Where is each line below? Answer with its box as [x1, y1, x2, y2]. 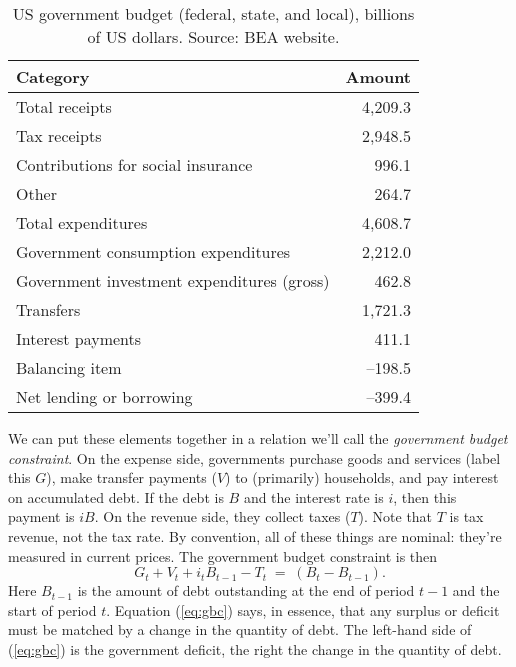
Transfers [16, 298, 81, 321]
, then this [393, 486, 457, 507]
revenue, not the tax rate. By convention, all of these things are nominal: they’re [8, 525, 502, 546]
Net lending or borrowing [16, 385, 193, 408]
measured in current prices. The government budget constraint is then [8, 545, 438, 566]
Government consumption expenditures [16, 240, 291, 263]
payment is [8, 506, 75, 527]
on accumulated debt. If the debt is [8, 486, 224, 507]
